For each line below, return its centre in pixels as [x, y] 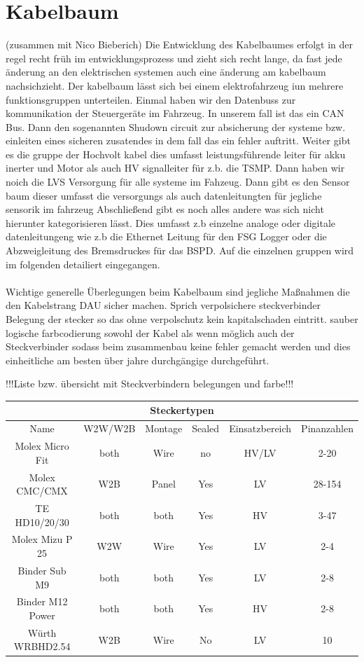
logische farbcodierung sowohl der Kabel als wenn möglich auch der [150, 332]
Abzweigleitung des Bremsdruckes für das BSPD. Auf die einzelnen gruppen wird [180, 250]
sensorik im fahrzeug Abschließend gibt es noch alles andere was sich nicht [165, 209]
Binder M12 [42, 601]
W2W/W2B [110, 428]
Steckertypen [182, 410]
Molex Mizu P [42, 539]
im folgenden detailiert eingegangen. [83, 264]
